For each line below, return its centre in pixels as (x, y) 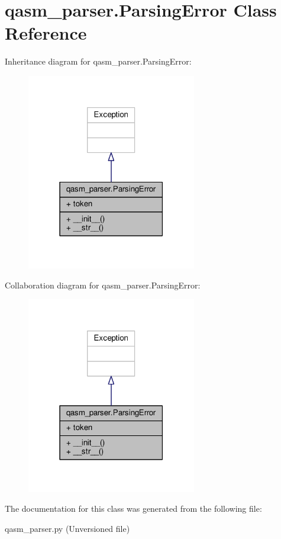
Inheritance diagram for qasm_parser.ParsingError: (98, 61)
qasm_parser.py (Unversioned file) (67, 529)
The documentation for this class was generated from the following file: (133, 508)
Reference (46, 33)
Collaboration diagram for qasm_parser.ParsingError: (103, 285)
